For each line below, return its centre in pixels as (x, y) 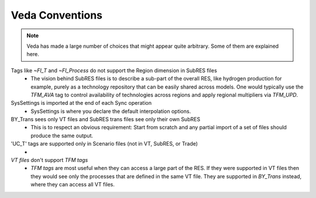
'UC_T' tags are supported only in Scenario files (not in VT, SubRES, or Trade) (104, 144)
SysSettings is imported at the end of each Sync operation (81, 103)
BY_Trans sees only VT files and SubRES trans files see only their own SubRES (106, 119)
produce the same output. (62, 135)
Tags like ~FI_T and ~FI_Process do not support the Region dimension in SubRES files (114, 70)
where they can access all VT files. (73, 185)
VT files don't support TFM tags (49, 160)
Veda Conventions (56, 15)
